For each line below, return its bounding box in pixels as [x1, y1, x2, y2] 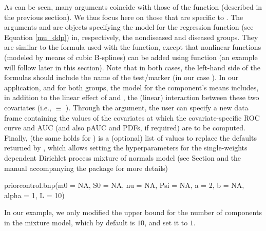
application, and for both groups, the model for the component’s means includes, [4, 82, 259, 92]
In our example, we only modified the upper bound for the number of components [4, 207, 262, 218]
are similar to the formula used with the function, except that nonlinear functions [4, 42, 261, 52]
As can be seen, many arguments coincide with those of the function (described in [4, 2, 262, 12]
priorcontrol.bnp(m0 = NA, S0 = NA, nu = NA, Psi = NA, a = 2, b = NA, [4, 180, 244, 190]
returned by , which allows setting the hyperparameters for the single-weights [4, 142, 248, 153]
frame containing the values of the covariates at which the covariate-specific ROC [4, 112, 260, 123]
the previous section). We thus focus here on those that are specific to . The [4, 11, 243, 22]
